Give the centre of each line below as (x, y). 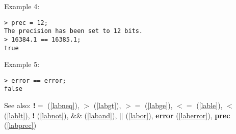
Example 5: (22, 64)
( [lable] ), (209, 105)
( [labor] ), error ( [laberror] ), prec (178, 115)
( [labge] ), (159, 105)
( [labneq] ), (63, 105)
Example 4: (22, 6)
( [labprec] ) (20, 125)
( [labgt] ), (107, 105)
